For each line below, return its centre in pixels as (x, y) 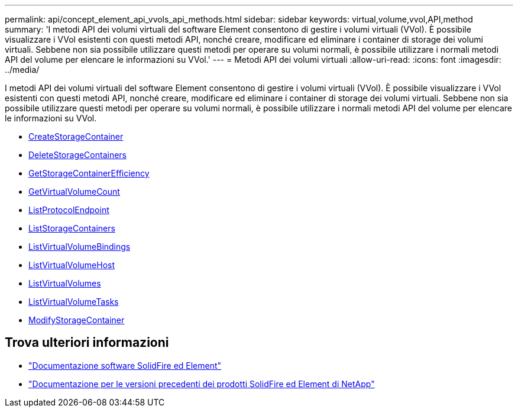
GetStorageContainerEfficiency (89, 173)
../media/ (22, 70)
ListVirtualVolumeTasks (74, 302)
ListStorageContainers (72, 228)
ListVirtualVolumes (65, 283)
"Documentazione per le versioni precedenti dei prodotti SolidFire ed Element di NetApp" (202, 384)
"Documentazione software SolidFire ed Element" (125, 365)
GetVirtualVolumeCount (74, 191)
